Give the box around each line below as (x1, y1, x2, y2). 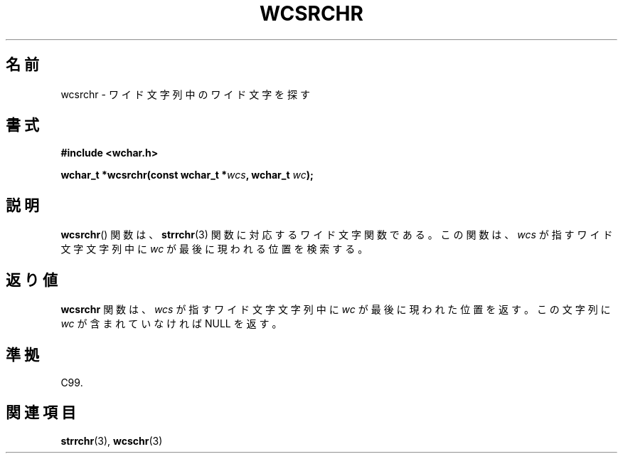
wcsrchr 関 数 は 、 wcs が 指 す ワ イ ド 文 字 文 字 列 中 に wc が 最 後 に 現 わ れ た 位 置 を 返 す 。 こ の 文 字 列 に (60, 303, 611, 316)
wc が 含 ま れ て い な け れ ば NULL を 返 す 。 (60, 317, 282, 330)
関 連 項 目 (6, 403, 76, 422)
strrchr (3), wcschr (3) (60, 434, 163, 447)
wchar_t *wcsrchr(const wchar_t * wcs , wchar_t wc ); (60, 169, 314, 181)
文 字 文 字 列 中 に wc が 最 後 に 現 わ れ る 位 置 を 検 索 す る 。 (60, 243, 368, 255)
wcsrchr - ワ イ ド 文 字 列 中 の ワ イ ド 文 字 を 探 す (60, 88, 310, 100)
